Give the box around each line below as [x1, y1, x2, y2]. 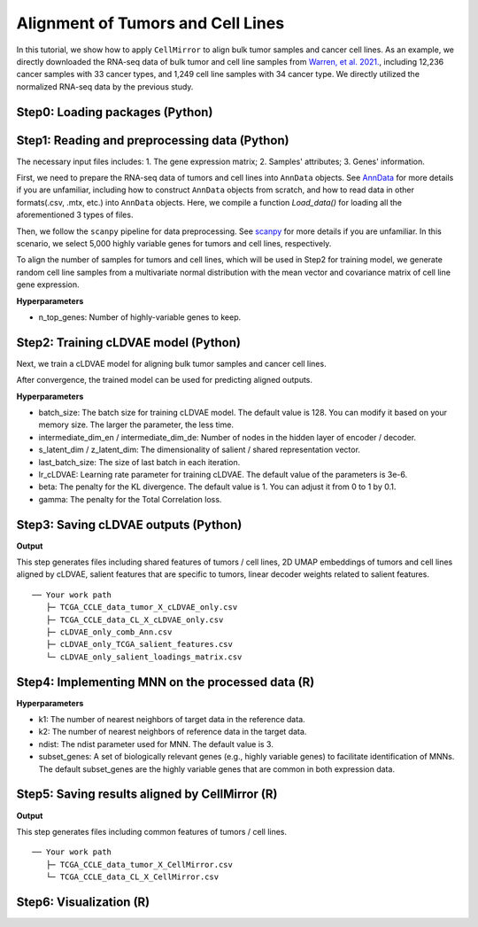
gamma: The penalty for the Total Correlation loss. [38, 494, 222, 504]
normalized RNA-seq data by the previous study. [16, 81, 194, 92]
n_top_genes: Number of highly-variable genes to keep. [38, 311, 242, 323]
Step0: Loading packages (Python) [16, 105, 213, 120]
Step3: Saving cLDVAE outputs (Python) [16, 517, 243, 532]
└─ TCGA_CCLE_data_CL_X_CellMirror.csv [45, 872, 220, 882]
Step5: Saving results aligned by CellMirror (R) [16, 787, 278, 802]
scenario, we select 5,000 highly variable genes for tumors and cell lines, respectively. [16, 238, 332, 248]
